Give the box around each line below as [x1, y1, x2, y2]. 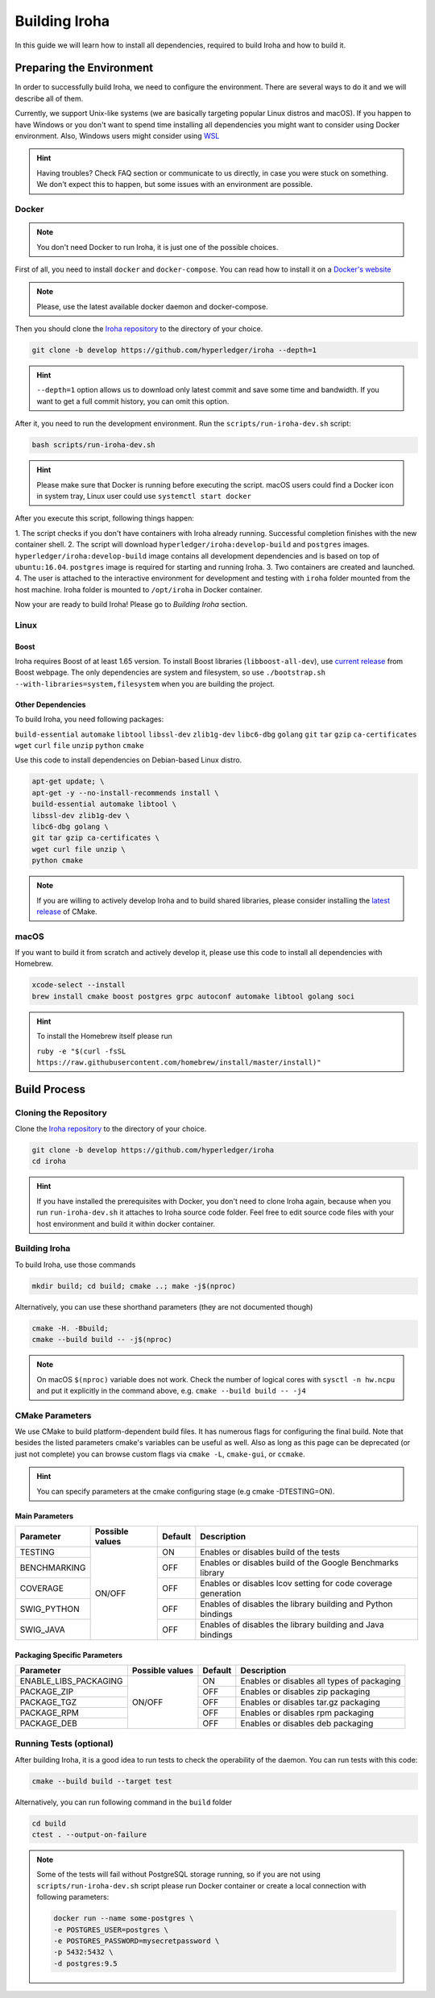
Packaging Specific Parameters [14, 1650, 123, 1659]
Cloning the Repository [14, 1107, 108, 1118]
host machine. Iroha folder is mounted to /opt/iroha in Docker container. [14, 584, 263, 594]
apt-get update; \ [31, 777, 105, 786]
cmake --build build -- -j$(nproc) [31, 1335, 172, 1344]
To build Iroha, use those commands [14, 1260, 136, 1269]
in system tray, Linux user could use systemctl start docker [36, 491, 252, 501]
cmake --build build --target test [31, 1776, 172, 1785]
